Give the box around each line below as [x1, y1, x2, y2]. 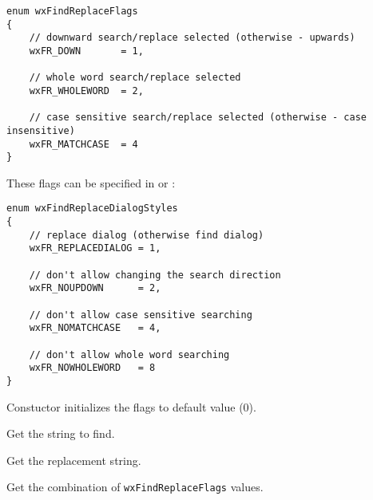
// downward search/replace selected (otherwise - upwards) [29, 32, 355, 44]
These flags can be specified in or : [6, 174, 176, 191]
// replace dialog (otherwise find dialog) [29, 229, 264, 241]
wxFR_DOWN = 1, [29, 45, 144, 57]
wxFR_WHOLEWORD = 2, [29, 85, 144, 96]
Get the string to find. [6, 425, 115, 442]
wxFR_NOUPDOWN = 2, [29, 282, 161, 294]
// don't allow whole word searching [29, 348, 230, 360]
